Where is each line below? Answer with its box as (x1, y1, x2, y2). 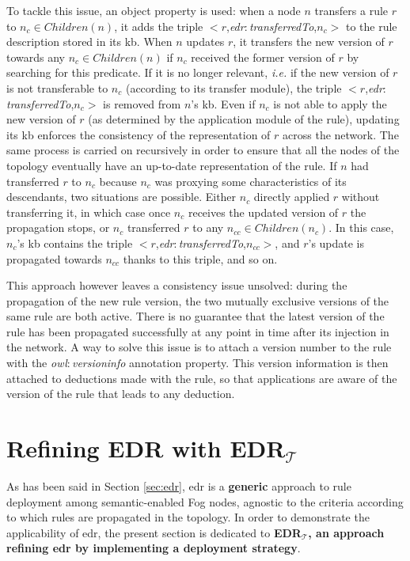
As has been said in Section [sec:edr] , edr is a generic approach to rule (6, 477, 351, 494)
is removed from (103, 95, 181, 112)
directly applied (253, 188, 330, 205)
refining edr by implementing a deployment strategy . (6, 540, 301, 556)
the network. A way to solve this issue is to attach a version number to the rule (6, 339, 392, 355)
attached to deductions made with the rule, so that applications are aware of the (6, 370, 397, 386)
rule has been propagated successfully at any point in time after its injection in (6, 323, 389, 339)
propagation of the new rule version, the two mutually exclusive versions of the (6, 292, 389, 309)
